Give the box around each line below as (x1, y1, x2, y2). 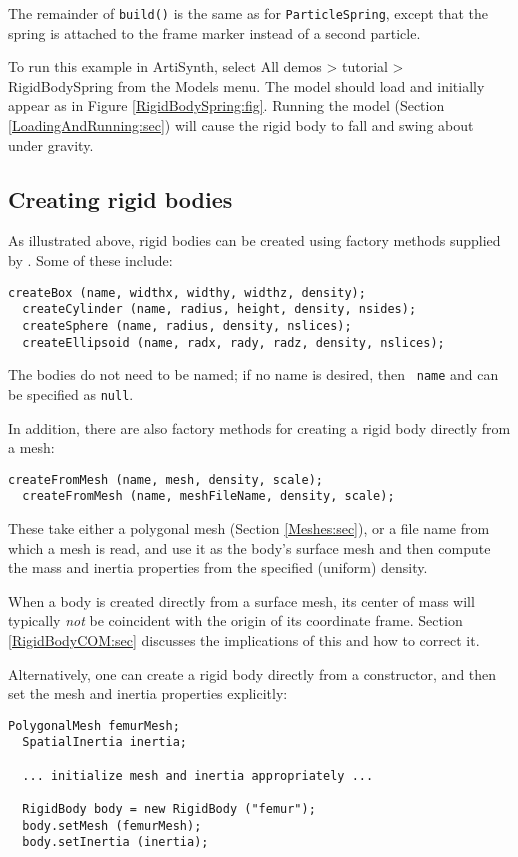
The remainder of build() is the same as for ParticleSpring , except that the (8, 3, 489, 23)
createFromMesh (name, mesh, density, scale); (8, 472, 323, 487)
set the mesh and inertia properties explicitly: (8, 683, 288, 704)
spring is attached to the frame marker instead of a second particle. (8, 22, 421, 43)
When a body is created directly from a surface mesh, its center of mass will (8, 590, 475, 611)
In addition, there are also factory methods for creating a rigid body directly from (8, 417, 511, 438)
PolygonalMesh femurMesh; (8, 718, 180, 733)
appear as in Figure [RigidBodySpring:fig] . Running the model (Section (8, 95, 445, 116)
